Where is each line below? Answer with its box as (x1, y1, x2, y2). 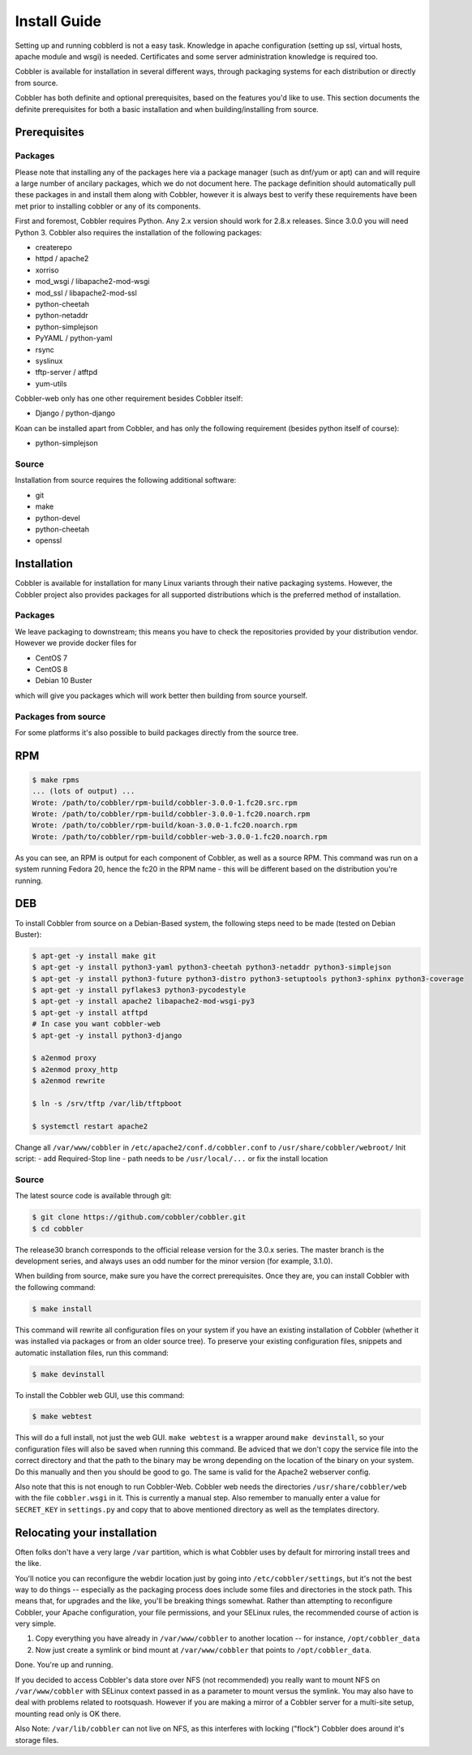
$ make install (32, 1304, 92, 1314)
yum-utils (35, 378, 67, 389)
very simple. (15, 1619, 57, 1628)
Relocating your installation (15, 1525, 157, 1539)
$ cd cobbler (32, 1224, 84, 1233)
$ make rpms (32, 775, 80, 785)
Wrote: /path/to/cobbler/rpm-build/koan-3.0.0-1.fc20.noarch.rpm (32, 820, 298, 830)
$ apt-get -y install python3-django (32, 1030, 182, 1040)
